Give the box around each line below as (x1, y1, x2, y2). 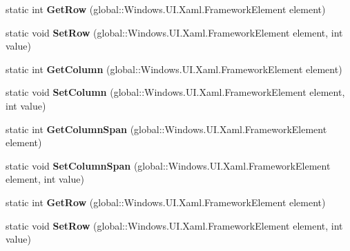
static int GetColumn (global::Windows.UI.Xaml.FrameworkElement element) (6, 61, 342, 76)
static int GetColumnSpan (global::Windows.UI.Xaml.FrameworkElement (6, 121, 327, 136)
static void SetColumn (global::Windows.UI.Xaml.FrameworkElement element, (6, 85, 345, 99)
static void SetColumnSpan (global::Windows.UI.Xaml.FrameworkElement (6, 158, 331, 172)
